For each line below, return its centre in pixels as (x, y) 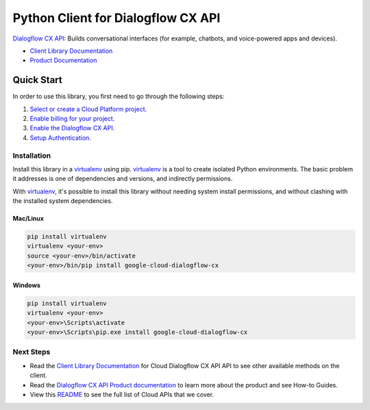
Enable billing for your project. (72, 119)
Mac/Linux (28, 219)
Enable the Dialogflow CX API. (72, 128)
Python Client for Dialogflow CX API (116, 18)
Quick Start (37, 80)
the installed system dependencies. (63, 201)
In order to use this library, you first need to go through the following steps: (119, 97)
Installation (32, 156)
